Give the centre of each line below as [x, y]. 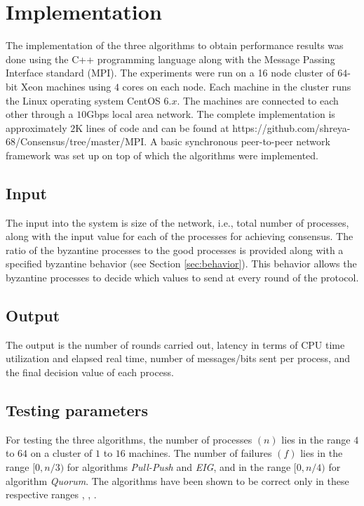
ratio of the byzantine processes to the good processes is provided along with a [175, 249]
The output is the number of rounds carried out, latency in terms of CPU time [175, 344]
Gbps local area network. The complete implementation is [211, 114]
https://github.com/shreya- [291, 127]
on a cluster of [61, 453]
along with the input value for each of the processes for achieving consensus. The [180, 236]
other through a [40, 114]
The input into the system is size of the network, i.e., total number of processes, [177, 222]
